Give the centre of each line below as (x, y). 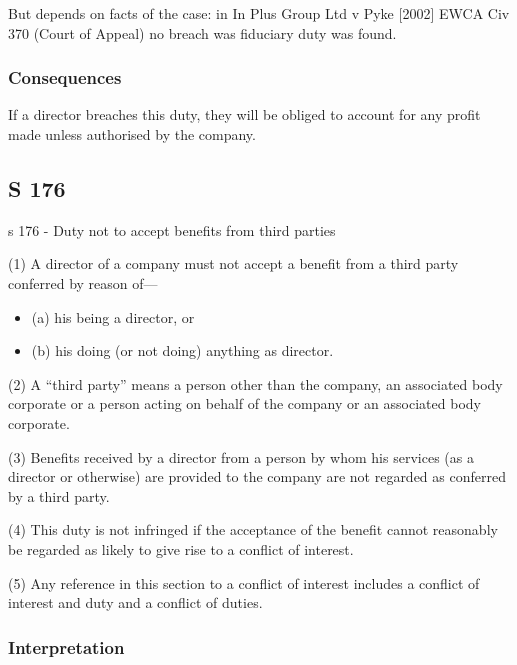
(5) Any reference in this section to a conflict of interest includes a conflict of (244, 582)
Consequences (65, 77)
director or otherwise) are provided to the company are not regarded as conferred (257, 476)
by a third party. (59, 495)
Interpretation (66, 646)
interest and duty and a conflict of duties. (135, 602)
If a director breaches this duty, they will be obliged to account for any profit (244, 114)
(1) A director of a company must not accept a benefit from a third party (233, 263)
